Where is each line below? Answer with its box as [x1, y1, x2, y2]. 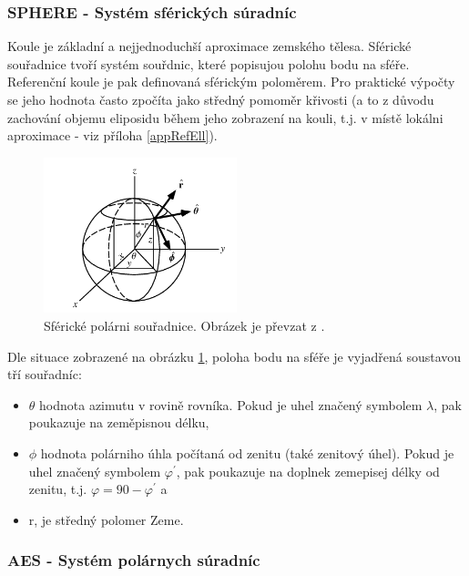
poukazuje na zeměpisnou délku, [28, 413, 209, 432]
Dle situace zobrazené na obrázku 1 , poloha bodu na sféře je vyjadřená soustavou [7, 346, 462, 365]
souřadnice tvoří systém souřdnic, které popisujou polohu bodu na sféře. [7, 54, 410, 73]
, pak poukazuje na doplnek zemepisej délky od [176, 461, 440, 480]
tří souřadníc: [7, 365, 82, 384]
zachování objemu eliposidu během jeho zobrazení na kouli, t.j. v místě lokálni [7, 108, 444, 127]
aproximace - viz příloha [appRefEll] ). [7, 126, 218, 145]
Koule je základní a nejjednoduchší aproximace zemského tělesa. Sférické [7, 36, 412, 56]
